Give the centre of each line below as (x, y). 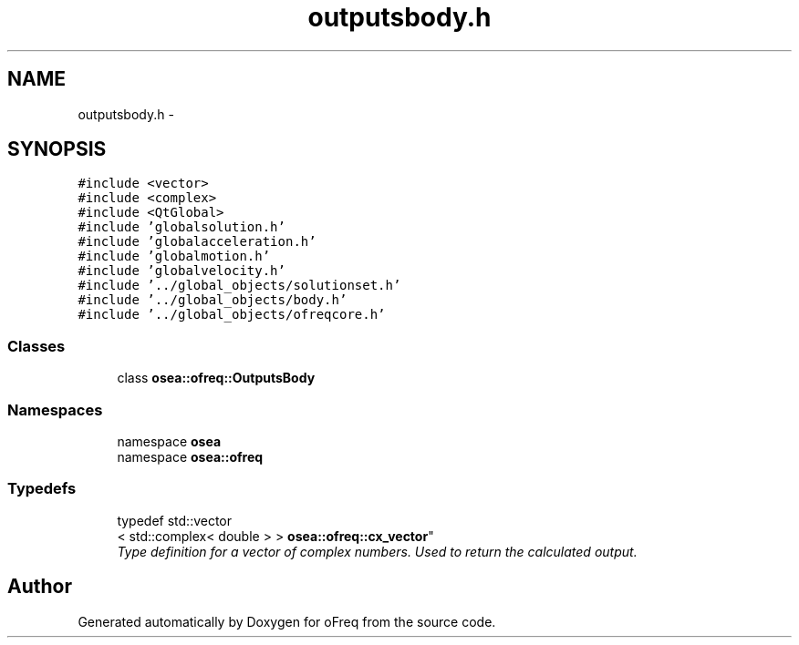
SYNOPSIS (57, 149)
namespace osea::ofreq (190, 456)
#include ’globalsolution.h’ (182, 227)
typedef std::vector (175, 520)
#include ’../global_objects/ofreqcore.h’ (232, 315)
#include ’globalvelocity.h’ (182, 271)
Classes (36, 346)
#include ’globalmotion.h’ (174, 256)
